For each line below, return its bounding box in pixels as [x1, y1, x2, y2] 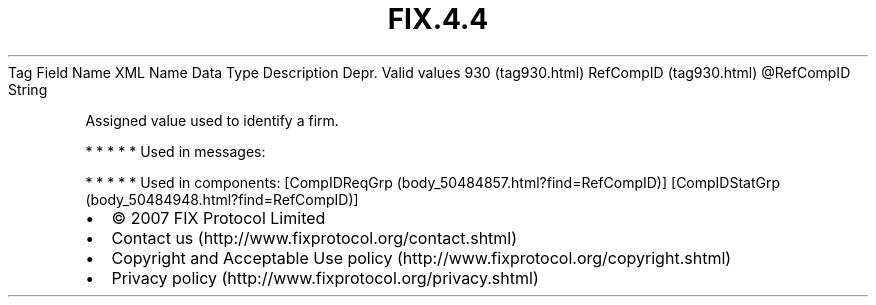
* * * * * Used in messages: [85, 142, 266, 160]
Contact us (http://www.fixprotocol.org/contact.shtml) [111, 227, 518, 248]
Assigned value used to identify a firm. [85, 111, 339, 129]
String [8, 80, 48, 98]
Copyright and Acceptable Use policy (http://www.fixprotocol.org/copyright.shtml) [111, 247, 732, 268]
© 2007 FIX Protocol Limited [111, 207, 326, 228]
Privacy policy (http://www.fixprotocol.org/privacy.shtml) [111, 267, 539, 288]
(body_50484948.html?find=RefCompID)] [85, 190, 359, 208]
